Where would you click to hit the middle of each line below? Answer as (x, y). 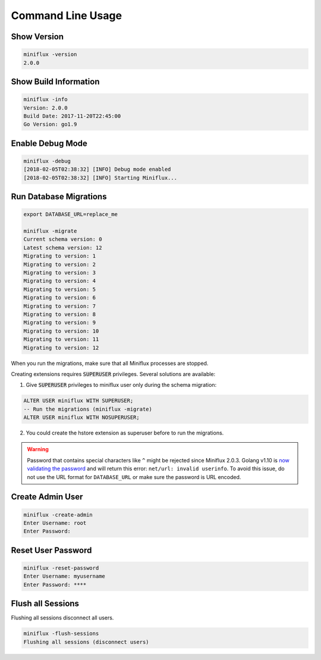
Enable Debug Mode (49, 143)
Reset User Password (51, 550)
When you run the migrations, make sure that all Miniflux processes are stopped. (110, 363)
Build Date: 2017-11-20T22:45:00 (72, 116)
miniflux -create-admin (58, 514)
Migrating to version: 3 (60, 273)
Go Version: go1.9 (50, 124)
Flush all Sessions (45, 604)
